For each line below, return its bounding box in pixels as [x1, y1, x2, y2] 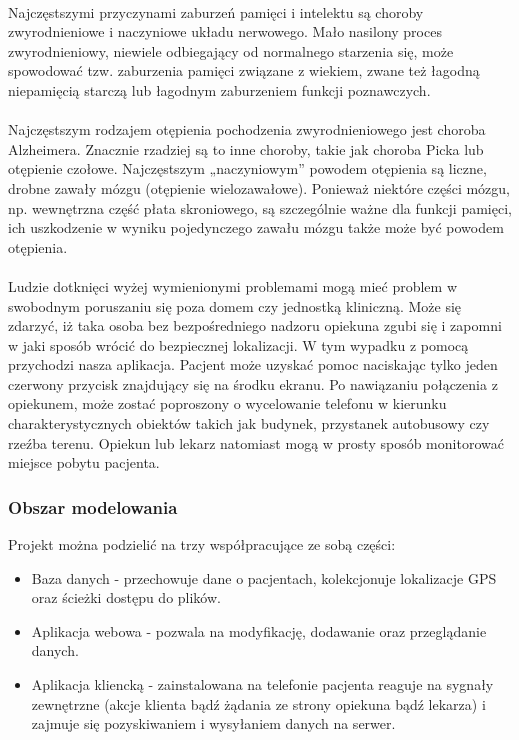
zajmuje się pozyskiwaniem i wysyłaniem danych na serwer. [31, 713, 396, 734]
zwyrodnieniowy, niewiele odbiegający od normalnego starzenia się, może [8, 40, 454, 61]
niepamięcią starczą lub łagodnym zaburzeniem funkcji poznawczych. [8, 79, 431, 100]
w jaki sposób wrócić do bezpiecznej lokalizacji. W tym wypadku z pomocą [8, 334, 469, 355]
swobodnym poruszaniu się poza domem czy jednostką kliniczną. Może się [8, 295, 462, 316]
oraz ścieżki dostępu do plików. [31, 587, 221, 608]
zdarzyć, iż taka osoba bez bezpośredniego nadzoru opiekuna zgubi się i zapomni [8, 315, 502, 336]
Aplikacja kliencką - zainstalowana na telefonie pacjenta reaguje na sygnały [31, 674, 494, 695]
